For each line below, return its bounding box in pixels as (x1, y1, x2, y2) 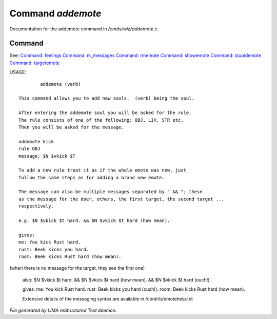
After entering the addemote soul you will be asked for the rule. (18, 110, 192, 116)
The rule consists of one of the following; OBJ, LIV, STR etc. (18, 117, 184, 123)
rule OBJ (18, 146, 41, 152)
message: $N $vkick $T (18, 153, 76, 159)
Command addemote (9, 8, 102, 19)
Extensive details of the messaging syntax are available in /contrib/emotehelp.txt (22, 295, 193, 302)
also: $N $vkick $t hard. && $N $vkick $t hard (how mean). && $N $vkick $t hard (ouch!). (22, 276, 211, 283)
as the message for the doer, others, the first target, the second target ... (18, 196, 224, 202)
